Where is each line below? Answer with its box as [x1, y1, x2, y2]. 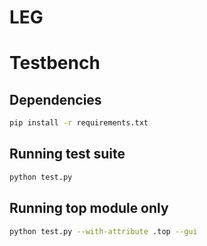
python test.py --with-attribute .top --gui [9, 226, 198, 236]
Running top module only [9, 200, 169, 217]
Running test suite [9, 146, 126, 163]
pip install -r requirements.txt [9, 118, 149, 128]
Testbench [9, 52, 101, 75]
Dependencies [9, 91, 102, 108]
